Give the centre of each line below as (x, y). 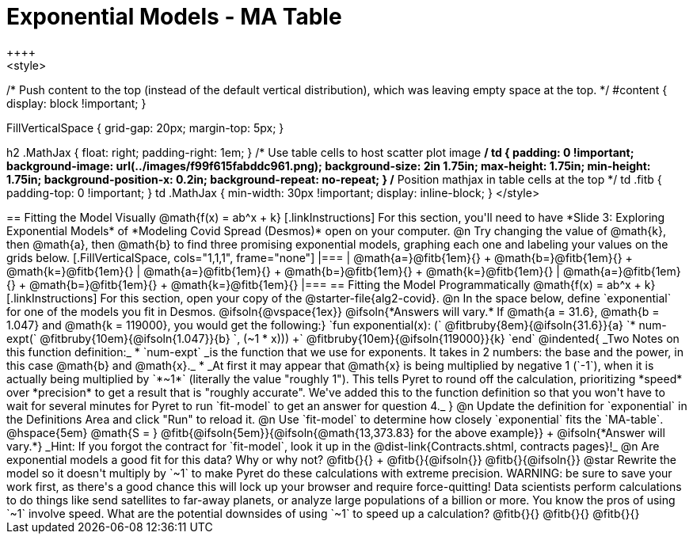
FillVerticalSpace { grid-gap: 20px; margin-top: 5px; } (145, 127)
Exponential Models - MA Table (174, 17)
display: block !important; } (76, 103)
